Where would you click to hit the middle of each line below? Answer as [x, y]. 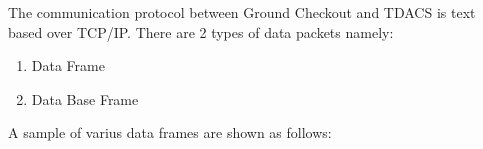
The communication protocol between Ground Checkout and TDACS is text [242, 12]
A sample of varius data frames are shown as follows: [170, 132]
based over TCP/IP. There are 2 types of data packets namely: [201, 31]
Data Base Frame [85, 98]
